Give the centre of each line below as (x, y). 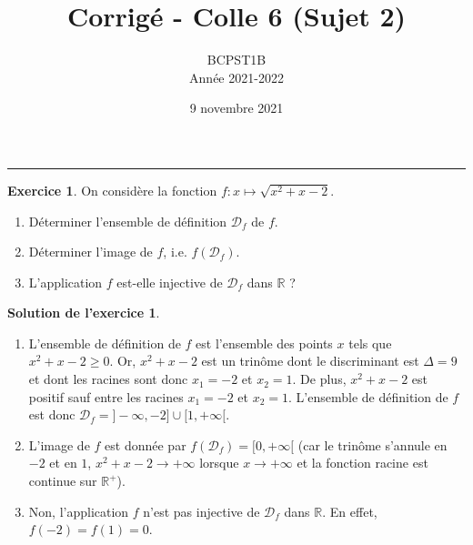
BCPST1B (236, 60)
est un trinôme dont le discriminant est (310, 361)
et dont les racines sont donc (108, 379)
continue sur (63, 481)
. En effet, (350, 511)
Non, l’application (79, 511)
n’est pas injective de (201, 511)
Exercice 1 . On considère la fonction (112, 190)
